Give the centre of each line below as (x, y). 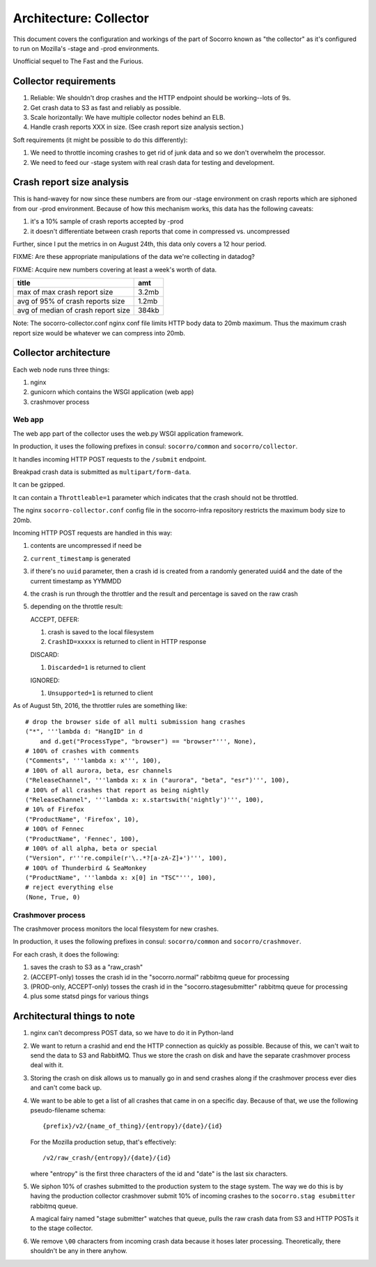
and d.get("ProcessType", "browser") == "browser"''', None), (148, 741)
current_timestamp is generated (80, 558)
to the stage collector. (62, 1228)
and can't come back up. (66, 1088)
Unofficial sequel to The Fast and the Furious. (78, 61)
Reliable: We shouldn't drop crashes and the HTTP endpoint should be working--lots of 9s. (161, 98)
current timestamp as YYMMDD (76, 581)
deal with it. (47, 1065)
